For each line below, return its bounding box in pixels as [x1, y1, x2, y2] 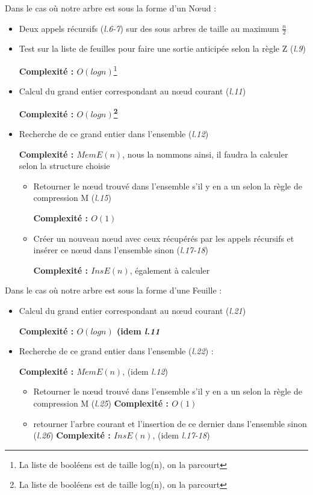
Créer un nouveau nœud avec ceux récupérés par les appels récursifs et [33, 232, 294, 244]
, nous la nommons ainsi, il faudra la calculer [122, 147, 288, 160]
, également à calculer [129, 263, 210, 276]
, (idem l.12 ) [122, 364, 168, 377]
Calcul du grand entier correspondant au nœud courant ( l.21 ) [19, 304, 246, 317]
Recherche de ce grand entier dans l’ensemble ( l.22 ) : [19, 345, 214, 357]
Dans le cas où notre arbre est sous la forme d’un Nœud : [5, 2, 217, 14]
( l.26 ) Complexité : [33, 429, 111, 441]
